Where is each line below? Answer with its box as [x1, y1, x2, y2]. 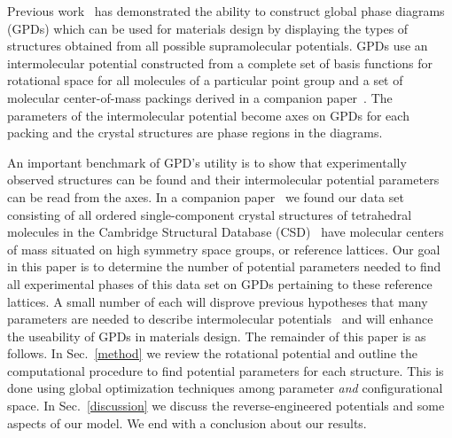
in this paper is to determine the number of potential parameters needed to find [7, 257, 441, 276]
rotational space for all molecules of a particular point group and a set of [7, 71, 403, 90]
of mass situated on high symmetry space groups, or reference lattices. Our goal [7, 239, 440, 258]
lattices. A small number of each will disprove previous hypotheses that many [7, 292, 428, 310]
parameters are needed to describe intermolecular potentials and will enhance [7, 309, 433, 328]
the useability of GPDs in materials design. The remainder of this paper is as [7, 326, 426, 345]
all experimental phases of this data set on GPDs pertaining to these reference [7, 274, 433, 293]
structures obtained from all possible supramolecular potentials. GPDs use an [7, 36, 428, 55]
